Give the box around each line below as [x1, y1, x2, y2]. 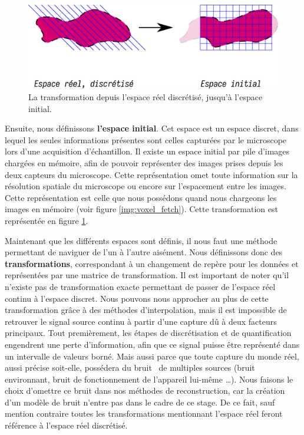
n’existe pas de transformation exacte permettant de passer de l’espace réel [5, 280, 276, 292]
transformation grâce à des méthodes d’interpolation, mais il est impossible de [5, 304, 287, 316]
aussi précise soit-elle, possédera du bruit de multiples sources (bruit [5, 361, 255, 374]
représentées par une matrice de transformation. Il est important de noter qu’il [5, 269, 289, 281]
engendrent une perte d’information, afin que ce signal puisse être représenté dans [5, 338, 300, 350]
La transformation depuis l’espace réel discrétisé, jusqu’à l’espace [28, 91, 263, 103]
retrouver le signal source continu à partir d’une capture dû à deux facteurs [5, 315, 277, 327]
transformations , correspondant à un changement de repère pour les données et [5, 257, 299, 269]
